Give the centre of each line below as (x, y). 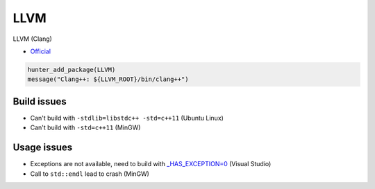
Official (41, 51)
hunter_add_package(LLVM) (72, 70)
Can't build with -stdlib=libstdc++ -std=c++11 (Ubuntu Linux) (127, 118)
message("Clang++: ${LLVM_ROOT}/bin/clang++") (108, 79)
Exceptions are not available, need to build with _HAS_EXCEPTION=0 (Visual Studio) (151, 164)
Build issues (40, 101)
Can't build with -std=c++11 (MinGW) (85, 127)
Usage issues (43, 148)
